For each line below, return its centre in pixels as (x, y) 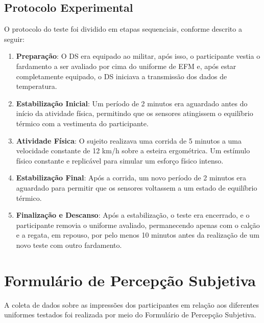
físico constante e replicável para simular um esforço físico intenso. (120, 160)
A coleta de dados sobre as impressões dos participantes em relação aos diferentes (132, 304)
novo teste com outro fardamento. (69, 245)
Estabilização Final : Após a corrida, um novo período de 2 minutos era (131, 178)
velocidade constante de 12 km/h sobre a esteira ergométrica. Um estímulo (133, 151)
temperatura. (37, 86)
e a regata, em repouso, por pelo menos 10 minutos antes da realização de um (138, 235)
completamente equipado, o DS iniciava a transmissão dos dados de (122, 76)
